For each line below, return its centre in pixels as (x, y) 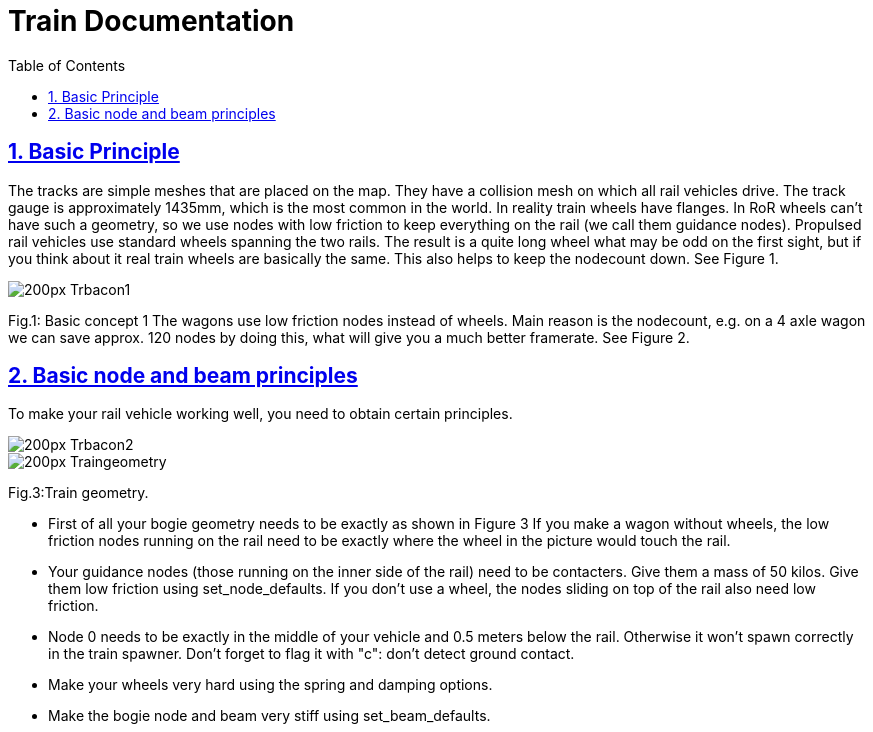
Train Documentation (151, 21)
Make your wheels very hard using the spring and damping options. (270, 685)
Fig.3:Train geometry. (78, 493)
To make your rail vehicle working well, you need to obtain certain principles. (260, 414)
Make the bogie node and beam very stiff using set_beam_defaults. (269, 716)
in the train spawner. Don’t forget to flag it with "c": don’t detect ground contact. (311, 654)
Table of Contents (67, 65)
